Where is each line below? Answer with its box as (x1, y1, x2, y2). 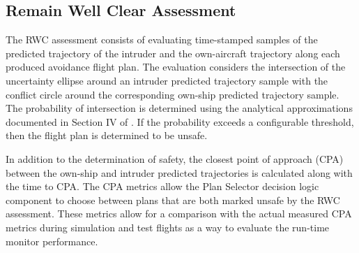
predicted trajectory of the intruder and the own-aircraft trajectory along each (6, 45, 340, 60)
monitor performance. (6, 233, 98, 248)
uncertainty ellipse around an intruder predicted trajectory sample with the (6, 73, 328, 87)
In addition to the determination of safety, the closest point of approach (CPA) (6, 151, 344, 166)
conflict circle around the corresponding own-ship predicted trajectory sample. (6, 87, 339, 101)
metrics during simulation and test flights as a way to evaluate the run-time (6, 219, 330, 234)
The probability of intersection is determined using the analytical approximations (6, 101, 353, 115)
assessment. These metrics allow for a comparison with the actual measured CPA (6, 206, 352, 221)
